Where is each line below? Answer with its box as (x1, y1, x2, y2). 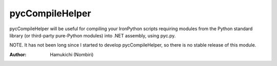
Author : (9, 51, 27, 57)
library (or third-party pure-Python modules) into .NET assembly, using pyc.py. (9, 32, 176, 38)
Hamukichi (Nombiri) (50, 51, 94, 57)
